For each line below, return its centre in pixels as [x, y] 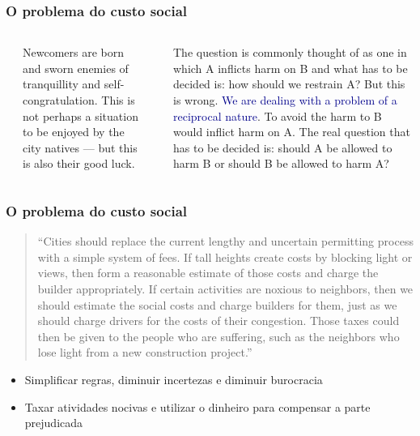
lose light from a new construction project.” [145, 352]
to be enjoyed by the [74, 132]
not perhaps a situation [81, 115]
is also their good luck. [79, 163]
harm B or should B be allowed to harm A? [281, 163]
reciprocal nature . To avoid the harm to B [277, 115]
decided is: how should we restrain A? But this [289, 84]
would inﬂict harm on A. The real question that [291, 132]
